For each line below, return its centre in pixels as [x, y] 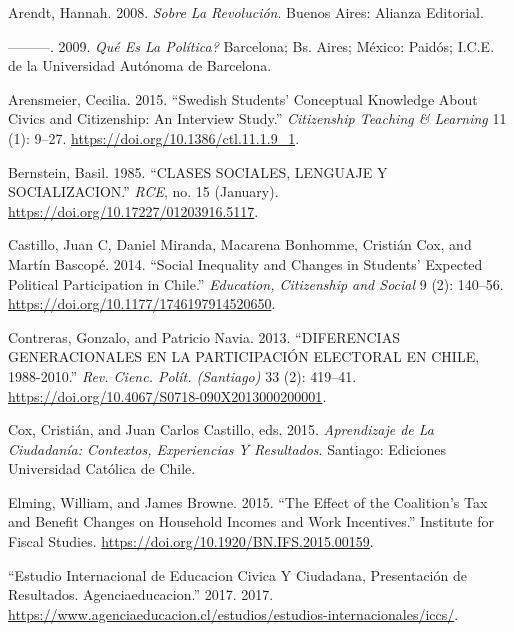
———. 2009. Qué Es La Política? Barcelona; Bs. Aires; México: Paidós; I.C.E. [251, 45]
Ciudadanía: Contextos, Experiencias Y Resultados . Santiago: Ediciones [227, 448]
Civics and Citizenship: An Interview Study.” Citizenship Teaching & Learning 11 [257, 118]
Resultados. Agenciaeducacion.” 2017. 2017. [141, 594]
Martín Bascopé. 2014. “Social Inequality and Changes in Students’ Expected [245, 263]
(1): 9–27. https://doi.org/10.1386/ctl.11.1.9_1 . [154, 137]
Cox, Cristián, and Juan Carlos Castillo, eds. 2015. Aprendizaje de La [221, 429]
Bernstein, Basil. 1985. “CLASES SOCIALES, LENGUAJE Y [198, 171]
